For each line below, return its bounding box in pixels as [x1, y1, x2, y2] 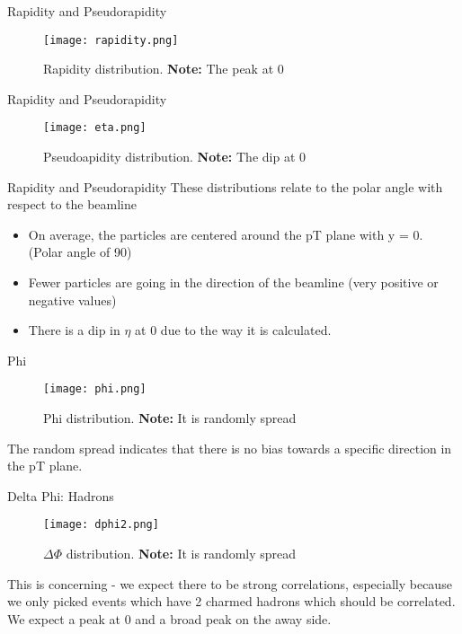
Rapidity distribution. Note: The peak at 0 [43, 59, 284, 78]
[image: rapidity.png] [43, 33, 179, 47]
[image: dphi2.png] [43, 518, 159, 532]
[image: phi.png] [43, 383, 147, 396]
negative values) [28, 290, 117, 309]
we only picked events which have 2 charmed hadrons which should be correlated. [7, 592, 456, 611]
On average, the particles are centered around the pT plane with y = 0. [28, 225, 423, 243]
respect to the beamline [7, 195, 137, 214]
